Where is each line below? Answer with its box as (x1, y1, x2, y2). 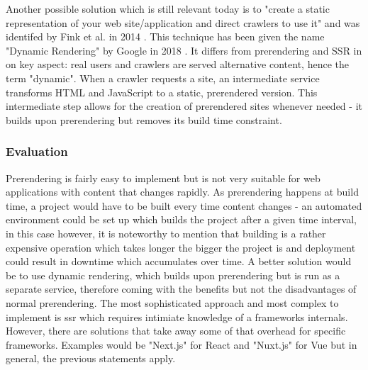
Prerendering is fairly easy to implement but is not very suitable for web (6, 170, 320, 185)
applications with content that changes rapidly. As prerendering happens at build (6, 184, 359, 199)
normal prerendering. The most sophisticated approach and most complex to (6, 295, 339, 310)
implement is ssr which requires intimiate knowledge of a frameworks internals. (6, 309, 348, 324)
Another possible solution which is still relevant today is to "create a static (6, 1, 330, 16)
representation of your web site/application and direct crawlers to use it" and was (6, 15, 360, 30)
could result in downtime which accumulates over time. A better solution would (6, 254, 352, 269)
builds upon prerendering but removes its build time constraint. (6, 112, 282, 127)
